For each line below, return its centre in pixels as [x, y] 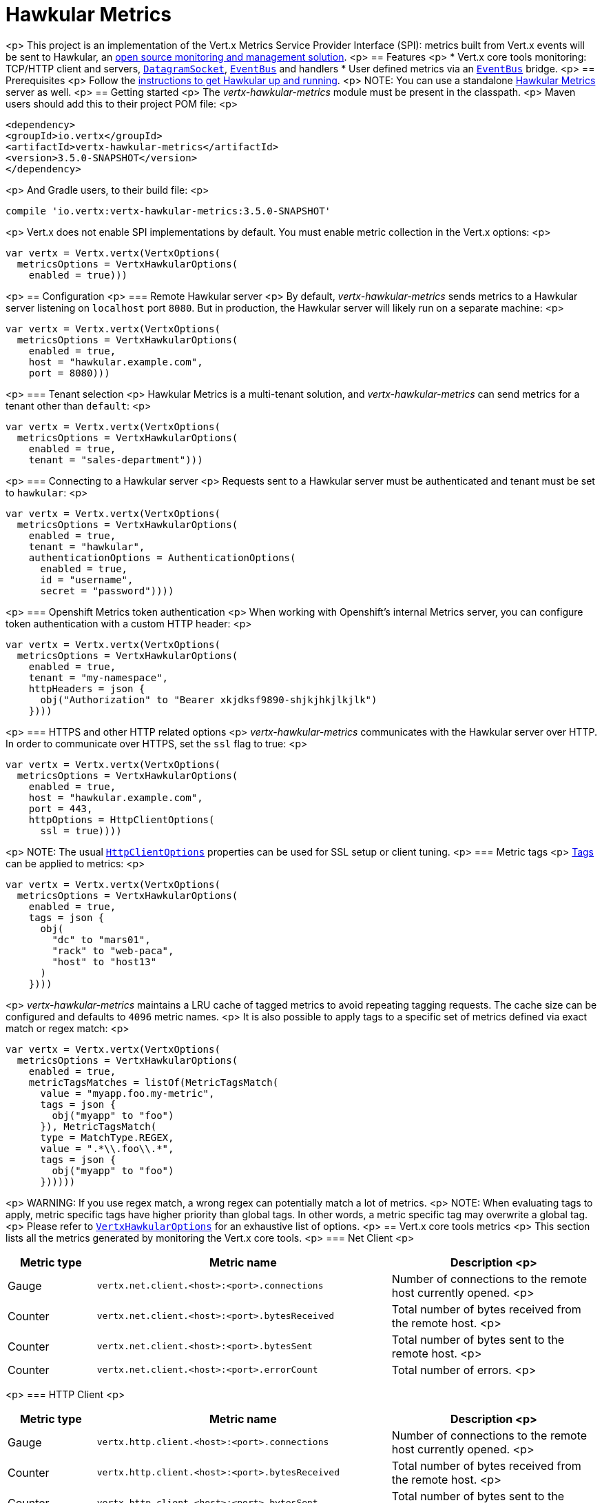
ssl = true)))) [81, 830]
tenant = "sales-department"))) [116, 460]
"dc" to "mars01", [101, 939]
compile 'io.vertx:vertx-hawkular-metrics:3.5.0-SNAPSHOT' [168, 211]
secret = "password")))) [107, 591]
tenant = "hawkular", [87, 546]
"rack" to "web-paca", [113, 950]
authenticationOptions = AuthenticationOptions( [162, 557]
